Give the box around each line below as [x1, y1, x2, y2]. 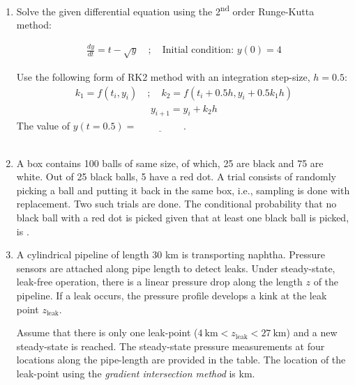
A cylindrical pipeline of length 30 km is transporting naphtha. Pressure [16, 247, 325, 262]
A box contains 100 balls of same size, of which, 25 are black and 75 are [16, 155, 324, 170]
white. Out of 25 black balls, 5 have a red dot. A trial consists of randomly [16, 169, 336, 184]
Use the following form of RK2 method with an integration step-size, [16, 69, 310, 84]
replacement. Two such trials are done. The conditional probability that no [16, 196, 337, 211]
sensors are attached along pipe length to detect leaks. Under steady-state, [16, 260, 335, 275]
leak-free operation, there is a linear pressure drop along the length [16, 274, 303, 289]
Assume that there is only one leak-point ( [16, 325, 198, 340]
